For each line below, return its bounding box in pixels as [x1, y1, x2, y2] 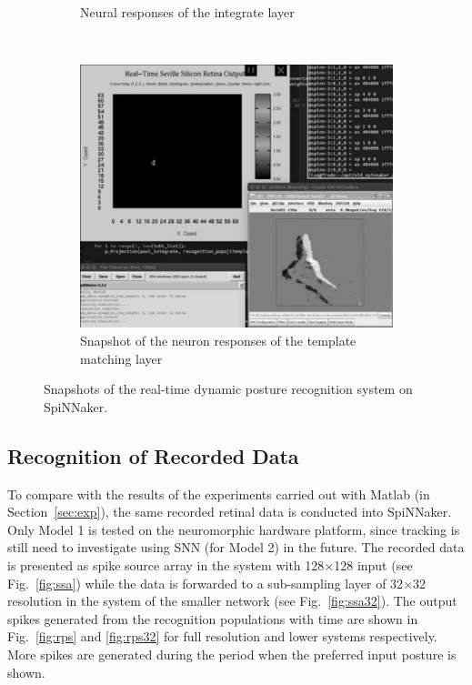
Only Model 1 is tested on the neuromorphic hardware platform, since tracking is [7, 519, 460, 539]
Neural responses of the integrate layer [80, 3, 295, 21]
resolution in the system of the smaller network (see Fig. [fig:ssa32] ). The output [7, 591, 457, 610]
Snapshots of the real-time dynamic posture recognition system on [44, 379, 413, 398]
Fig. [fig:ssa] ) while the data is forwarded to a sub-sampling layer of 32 [7, 573, 404, 592]
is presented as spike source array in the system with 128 [7, 556, 325, 575]
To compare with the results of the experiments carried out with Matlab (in [7, 484, 430, 503]
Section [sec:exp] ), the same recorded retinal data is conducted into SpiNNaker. [7, 502, 452, 521]
